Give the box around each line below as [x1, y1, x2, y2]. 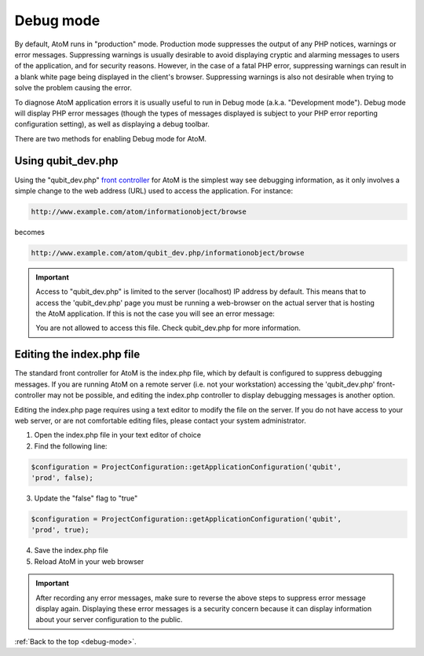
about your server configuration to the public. [35, 615, 183, 625]
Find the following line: [34, 441, 108, 451]
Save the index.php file [34, 546, 109, 555]
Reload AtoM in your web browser [34, 556, 144, 566]
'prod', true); [31, 526, 90, 534]
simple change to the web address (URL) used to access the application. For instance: [14, 185, 294, 196]
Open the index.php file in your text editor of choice [34, 431, 202, 440]
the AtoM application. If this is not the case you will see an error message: [35, 309, 275, 318]
